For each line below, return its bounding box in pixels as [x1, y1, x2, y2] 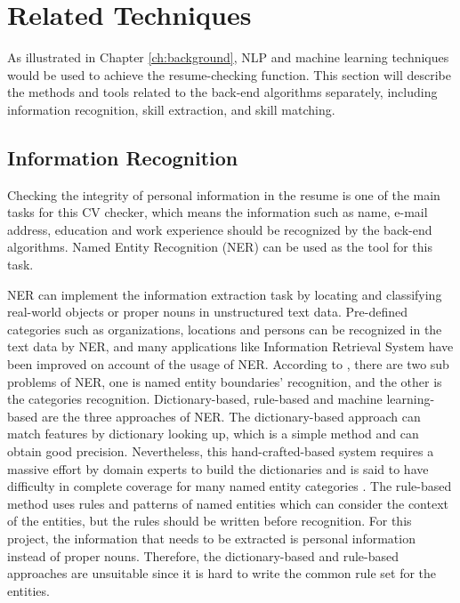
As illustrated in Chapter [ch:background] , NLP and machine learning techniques [7, 48, 449, 67]
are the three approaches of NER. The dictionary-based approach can [41, 406, 421, 425]
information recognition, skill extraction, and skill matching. [7, 100, 335, 118]
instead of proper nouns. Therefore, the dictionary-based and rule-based [7, 546, 399, 565]
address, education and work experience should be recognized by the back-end [7, 220, 432, 238]
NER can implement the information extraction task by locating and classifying [7, 285, 442, 303]
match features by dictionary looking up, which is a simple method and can [7, 424, 419, 443]
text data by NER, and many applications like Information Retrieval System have [7, 337, 454, 356]
